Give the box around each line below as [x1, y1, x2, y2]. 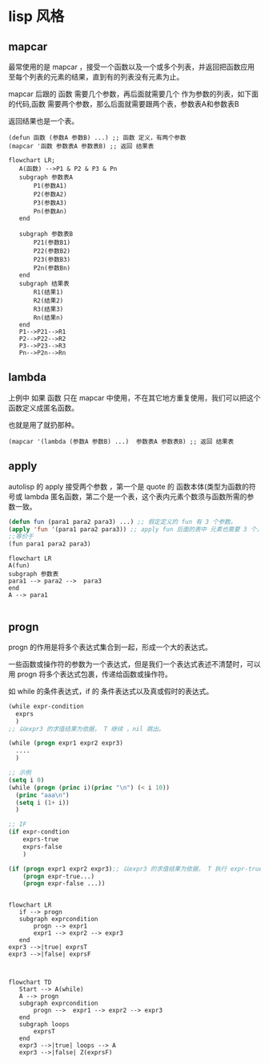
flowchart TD [8, 978, 52, 987]
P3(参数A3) [33, 199, 67, 207]
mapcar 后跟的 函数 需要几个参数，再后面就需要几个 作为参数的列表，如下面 [8, 89, 259, 99]
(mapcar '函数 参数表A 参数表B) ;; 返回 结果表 [8, 142, 155, 150]
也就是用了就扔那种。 [8, 420, 78, 429]
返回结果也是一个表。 [8, 116, 78, 125]
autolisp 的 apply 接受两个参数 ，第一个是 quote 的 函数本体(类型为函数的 [8, 481, 250, 491]
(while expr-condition [8, 702, 84, 710]
